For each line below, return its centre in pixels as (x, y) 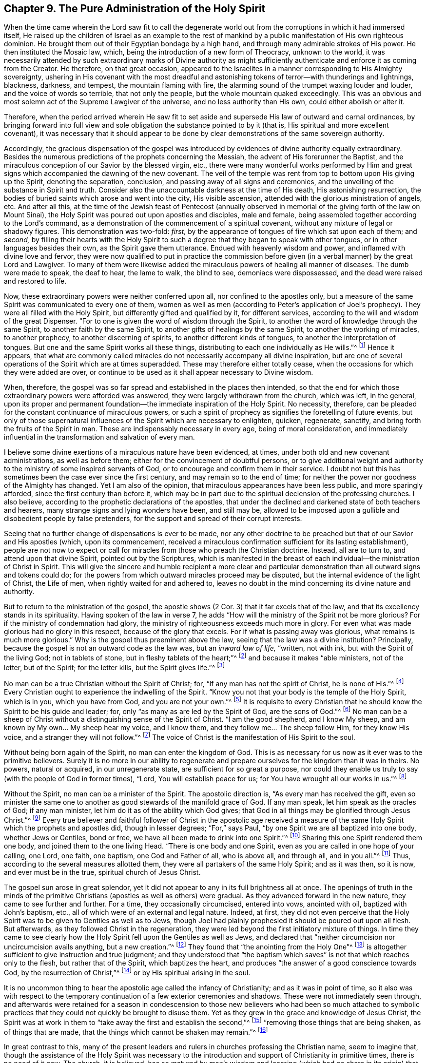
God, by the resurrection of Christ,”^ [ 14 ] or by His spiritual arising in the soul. (127, 972)
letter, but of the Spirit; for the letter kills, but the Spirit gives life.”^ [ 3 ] (114, 667)
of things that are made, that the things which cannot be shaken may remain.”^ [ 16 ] (136, 1031)
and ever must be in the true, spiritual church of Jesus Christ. (102, 872)
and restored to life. (35, 281)
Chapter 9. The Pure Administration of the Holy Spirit (135, 9)
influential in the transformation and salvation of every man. (99, 437)
